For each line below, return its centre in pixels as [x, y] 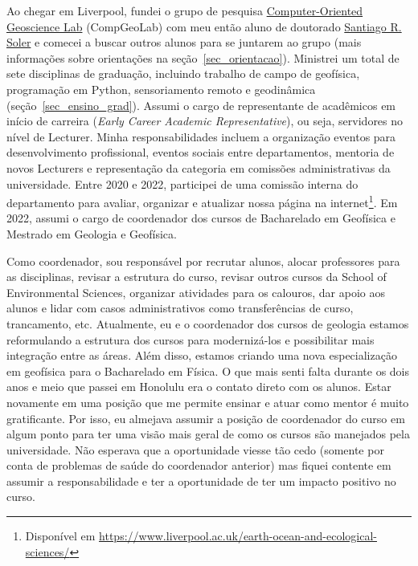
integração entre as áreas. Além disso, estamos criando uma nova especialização [202, 355]
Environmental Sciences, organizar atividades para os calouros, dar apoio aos [196, 292]
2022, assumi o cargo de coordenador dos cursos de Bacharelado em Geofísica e [201, 218]
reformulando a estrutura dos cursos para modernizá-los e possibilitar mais [191, 339]
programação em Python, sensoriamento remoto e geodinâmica [161, 89]
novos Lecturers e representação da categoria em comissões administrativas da [199, 167]
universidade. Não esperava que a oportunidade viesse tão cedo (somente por [195, 449]
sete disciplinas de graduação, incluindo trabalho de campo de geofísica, [183, 73]
